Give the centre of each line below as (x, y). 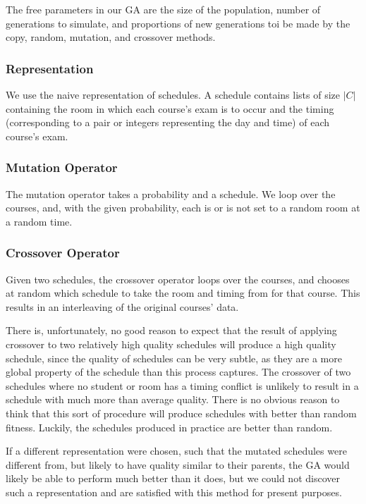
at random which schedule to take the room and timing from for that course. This (183, 293)
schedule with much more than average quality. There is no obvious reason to (173, 399)
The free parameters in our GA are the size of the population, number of (163, 9)
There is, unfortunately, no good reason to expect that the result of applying (171, 330)
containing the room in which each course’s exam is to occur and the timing (170, 108)
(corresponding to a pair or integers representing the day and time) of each (168, 122)
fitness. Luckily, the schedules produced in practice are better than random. (169, 427)
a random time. (39, 221)
